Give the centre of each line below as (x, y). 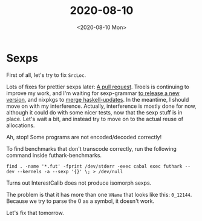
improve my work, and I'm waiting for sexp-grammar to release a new (93, 93)
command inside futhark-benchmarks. (54, 155)
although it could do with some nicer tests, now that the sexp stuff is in (94, 112)
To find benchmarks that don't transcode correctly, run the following (92, 148)
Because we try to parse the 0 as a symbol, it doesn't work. (80, 201)
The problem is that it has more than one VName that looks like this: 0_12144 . (99, 194)
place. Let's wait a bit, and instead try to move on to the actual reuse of (95, 119)
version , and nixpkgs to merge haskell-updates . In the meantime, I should (98, 99)
